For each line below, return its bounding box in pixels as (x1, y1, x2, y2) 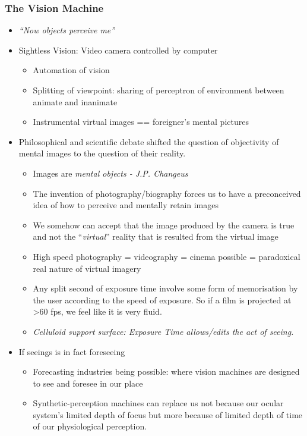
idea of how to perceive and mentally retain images (33, 199, 219, 211)
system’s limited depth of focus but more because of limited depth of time (33, 408, 303, 421)
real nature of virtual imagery (33, 262, 141, 274)
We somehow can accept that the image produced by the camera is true (33, 218, 295, 231)
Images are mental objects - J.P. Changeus (33, 167, 188, 179)
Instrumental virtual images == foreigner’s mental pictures (33, 115, 249, 128)
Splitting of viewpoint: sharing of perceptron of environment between (33, 84, 284, 96)
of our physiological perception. (33, 420, 147, 432)
